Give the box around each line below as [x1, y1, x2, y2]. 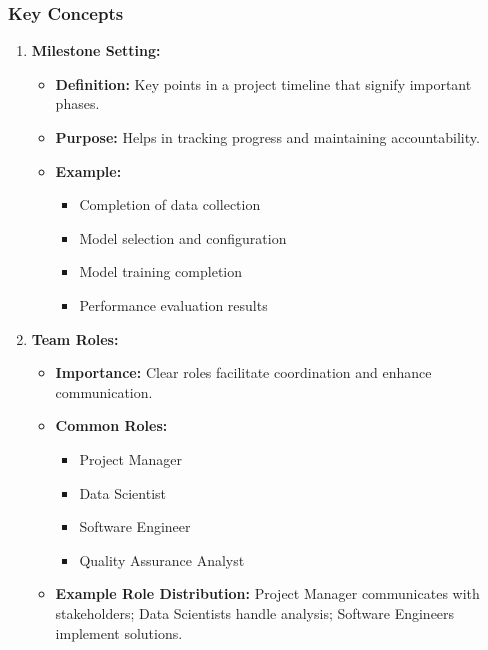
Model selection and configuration [79, 227, 287, 248]
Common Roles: [55, 415, 168, 436]
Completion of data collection [79, 194, 261, 215]
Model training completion [79, 261, 243, 282]
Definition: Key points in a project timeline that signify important [55, 73, 472, 94]
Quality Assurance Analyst [79, 549, 245, 570]
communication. [55, 381, 153, 402]
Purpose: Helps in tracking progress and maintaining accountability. [55, 127, 480, 147]
